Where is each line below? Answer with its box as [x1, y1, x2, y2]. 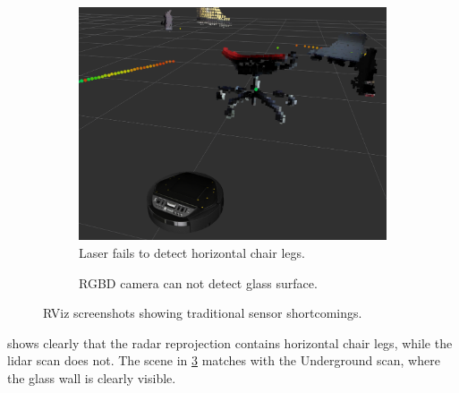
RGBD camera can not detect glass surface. [79, 273, 318, 292]
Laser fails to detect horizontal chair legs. [79, 243, 305, 261]
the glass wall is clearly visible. [7, 368, 176, 387]
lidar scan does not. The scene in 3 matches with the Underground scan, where [7, 351, 440, 370]
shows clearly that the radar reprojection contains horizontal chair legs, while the [7, 333, 453, 352]
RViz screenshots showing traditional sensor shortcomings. [43, 303, 362, 322]
